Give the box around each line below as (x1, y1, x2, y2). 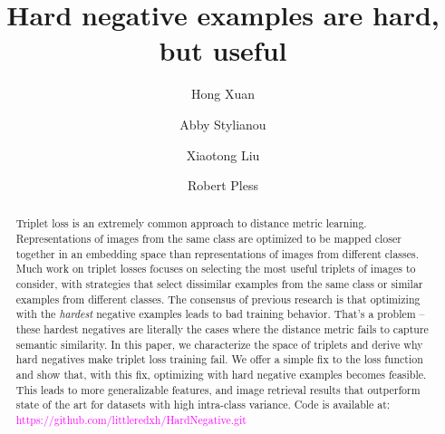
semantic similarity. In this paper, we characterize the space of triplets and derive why (15, 336, 423, 352)
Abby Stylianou (179, 114, 266, 133)
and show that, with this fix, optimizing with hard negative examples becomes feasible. (15, 367, 427, 382)
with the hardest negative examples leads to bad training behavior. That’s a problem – (15, 306, 425, 322)
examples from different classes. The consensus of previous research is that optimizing (15, 291, 421, 306)
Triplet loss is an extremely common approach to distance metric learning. (15, 216, 367, 231)
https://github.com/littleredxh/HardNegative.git (15, 412, 247, 428)
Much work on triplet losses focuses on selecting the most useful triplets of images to (15, 261, 416, 276)
